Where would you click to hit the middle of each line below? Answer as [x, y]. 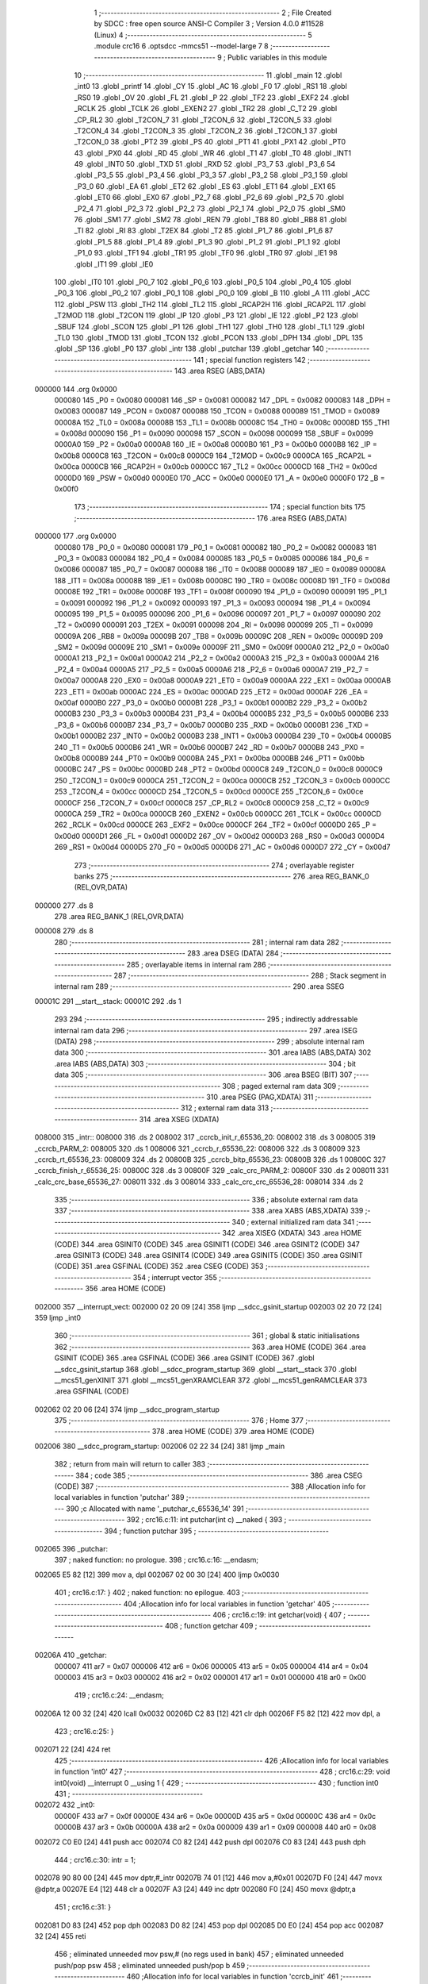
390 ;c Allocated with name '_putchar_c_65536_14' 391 [155, 1509]
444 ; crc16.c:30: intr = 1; [95, 1859]
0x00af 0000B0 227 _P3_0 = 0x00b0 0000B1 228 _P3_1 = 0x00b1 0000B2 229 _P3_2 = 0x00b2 [211, 703]
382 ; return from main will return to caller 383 [130, 1464]
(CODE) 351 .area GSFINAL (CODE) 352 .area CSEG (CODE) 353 [159, 1267]
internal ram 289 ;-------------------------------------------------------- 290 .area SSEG [199, 986]
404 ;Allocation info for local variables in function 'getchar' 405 [227, 1604]
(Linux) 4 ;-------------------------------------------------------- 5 [203, 35]
